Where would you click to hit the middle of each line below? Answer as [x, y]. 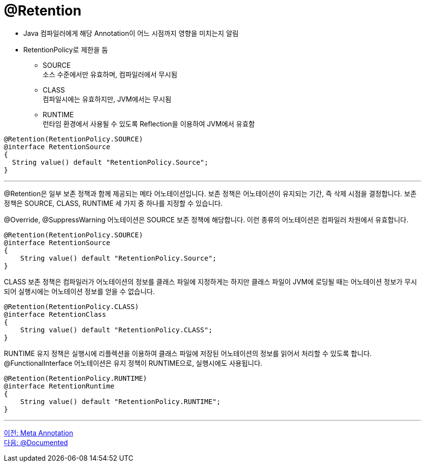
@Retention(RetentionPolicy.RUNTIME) [76, 378]
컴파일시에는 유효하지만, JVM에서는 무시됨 [107, 99]
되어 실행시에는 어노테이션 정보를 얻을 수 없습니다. [80, 291]
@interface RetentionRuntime [59, 386]
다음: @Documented [36, 442]
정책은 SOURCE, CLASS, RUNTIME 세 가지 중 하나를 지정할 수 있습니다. [113, 203]
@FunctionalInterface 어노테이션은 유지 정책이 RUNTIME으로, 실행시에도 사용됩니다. [133, 363]
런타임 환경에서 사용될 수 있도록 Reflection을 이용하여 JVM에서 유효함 [149, 124]
